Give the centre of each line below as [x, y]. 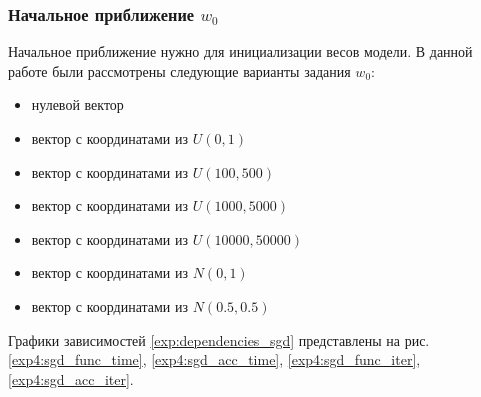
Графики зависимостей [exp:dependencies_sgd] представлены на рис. [219, 339]
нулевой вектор [77, 104]
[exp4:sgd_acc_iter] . [71, 378]
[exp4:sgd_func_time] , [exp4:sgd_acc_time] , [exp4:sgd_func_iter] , [214, 359]
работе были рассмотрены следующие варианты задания [179, 70]
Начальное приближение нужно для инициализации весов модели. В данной [240, 51]
